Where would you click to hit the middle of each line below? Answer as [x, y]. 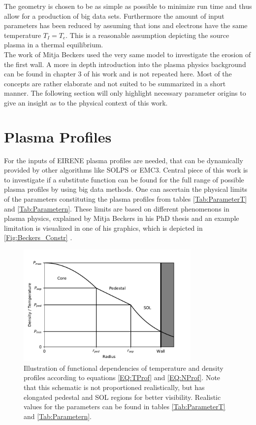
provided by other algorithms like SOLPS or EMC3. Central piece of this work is [126, 170]
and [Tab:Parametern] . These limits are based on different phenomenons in [117, 208]
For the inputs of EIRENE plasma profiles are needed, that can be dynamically [124, 160]
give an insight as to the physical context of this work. [86, 102]
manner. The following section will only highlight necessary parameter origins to [125, 93]
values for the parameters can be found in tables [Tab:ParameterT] [125, 407]
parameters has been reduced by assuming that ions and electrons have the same [126, 25]
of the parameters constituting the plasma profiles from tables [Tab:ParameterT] [126, 199]
